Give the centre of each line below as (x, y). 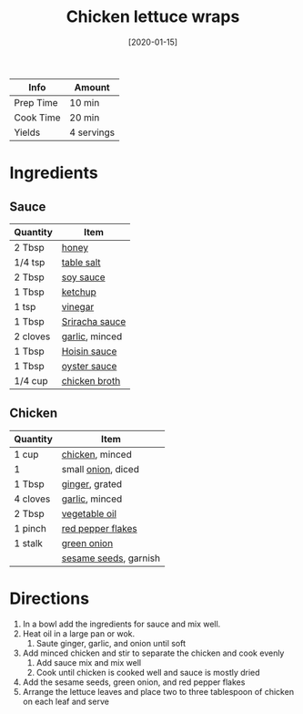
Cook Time (37, 118)
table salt (81, 262)
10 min (85, 102)
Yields (27, 132)
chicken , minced (96, 454)
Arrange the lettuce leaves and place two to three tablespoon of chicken (158, 691)
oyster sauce (89, 366)
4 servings (92, 132)
